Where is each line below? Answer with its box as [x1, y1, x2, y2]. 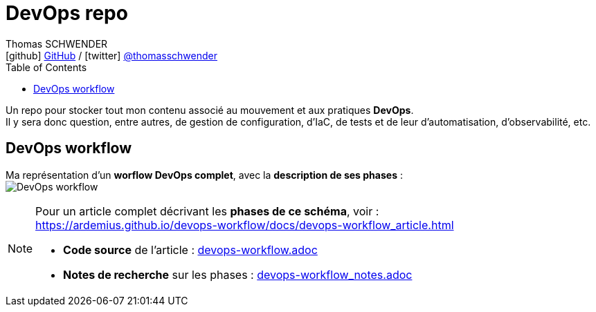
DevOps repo [6, 1, 128, 25]
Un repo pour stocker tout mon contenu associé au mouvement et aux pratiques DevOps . [6, 104, 414, 116]
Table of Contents [6, 61, 87, 73]
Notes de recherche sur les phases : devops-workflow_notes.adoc [63, 267, 413, 282]
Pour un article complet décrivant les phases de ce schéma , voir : [35, 204, 379, 218]
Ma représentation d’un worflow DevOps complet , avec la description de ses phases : [6, 168, 403, 181]
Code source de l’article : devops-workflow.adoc [63, 242, 318, 257]
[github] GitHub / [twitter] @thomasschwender [6, 49, 217, 61]
